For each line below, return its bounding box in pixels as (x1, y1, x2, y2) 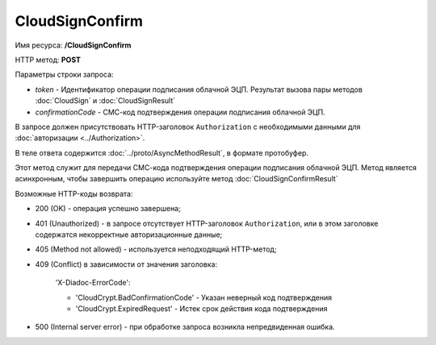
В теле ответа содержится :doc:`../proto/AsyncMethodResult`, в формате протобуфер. (15, 148, 308, 157)
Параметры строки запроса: (15, 69, 114, 80)
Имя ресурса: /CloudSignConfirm (15, 40, 132, 50)
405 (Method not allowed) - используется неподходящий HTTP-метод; (35, 244, 277, 254)
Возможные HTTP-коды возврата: (15, 189, 133, 198)
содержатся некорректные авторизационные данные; (35, 230, 223, 239)
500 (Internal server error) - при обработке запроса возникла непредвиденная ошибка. (35, 322, 335, 332)
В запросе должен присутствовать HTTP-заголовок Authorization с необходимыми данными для (15, 122, 361, 131)
